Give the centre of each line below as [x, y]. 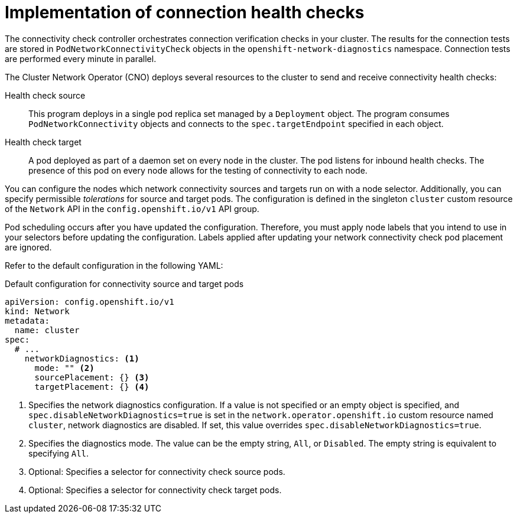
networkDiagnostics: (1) [82, 358]
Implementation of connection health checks [185, 12]
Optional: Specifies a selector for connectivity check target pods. [155, 490]
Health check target [43, 142]
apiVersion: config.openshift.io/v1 [90, 302]
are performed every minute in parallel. [81, 58]
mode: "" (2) [64, 368]
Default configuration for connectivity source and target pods [124, 284]
